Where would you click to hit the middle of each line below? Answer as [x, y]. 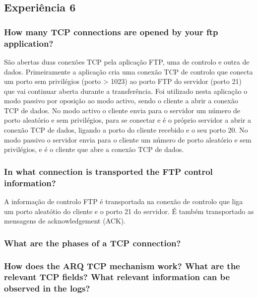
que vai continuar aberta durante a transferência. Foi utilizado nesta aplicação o [126, 91]
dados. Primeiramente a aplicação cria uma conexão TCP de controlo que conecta [129, 71]
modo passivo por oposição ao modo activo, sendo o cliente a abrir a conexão [121, 101]
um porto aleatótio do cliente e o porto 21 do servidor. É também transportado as [129, 211]
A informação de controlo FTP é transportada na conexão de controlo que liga [124, 201]
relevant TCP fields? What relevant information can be [117, 277]
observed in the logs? [47, 288]
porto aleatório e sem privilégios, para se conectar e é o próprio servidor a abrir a [128, 120]
